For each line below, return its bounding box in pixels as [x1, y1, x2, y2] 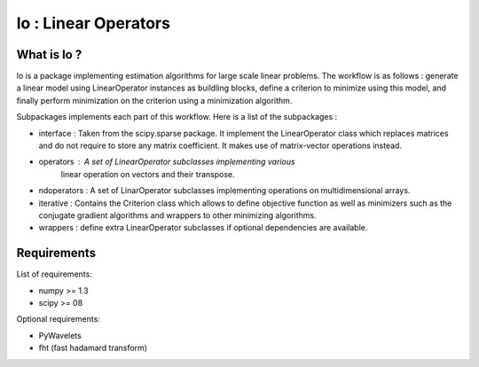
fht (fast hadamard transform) [38, 342, 148, 354]
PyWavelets [38, 330, 82, 340]
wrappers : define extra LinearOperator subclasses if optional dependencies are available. [38, 223, 368, 233]
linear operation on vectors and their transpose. [60, 168, 235, 179]
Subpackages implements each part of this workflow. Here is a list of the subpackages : [16, 112, 338, 122]
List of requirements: [16, 269, 92, 279]
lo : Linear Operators [16, 13, 170, 33]
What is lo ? [16, 47, 82, 62]
